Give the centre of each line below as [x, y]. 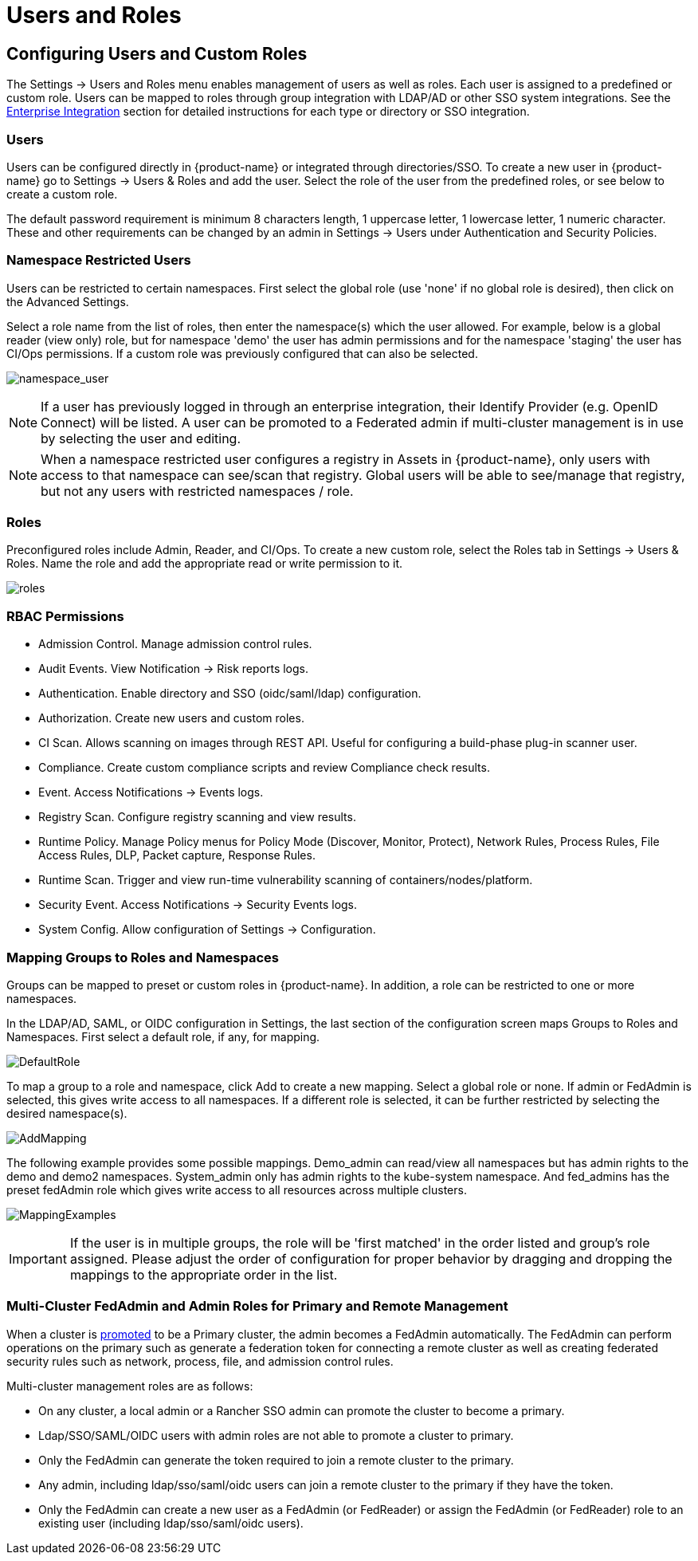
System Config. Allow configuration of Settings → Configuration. [207, 930]
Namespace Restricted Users [99, 260]
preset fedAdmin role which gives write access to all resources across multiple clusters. [237, 1189]
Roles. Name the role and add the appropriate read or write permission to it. [205, 564]
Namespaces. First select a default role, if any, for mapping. [163, 1036]
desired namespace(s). [67, 1113]
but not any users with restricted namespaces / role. [197, 491]
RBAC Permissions [65, 616]
